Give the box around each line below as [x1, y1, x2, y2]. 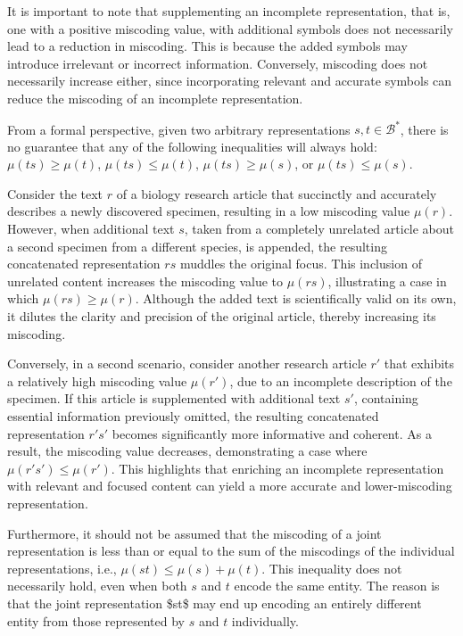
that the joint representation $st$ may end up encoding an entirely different [7, 593, 422, 612]
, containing [353, 389, 418, 408]
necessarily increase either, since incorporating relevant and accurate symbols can [7, 71, 452, 90]
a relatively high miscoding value [7, 371, 187, 390]
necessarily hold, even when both [7, 576, 187, 595]
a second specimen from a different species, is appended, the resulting [7, 236, 387, 255]
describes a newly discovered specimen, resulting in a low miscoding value [7, 202, 410, 220]
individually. [231, 611, 299, 630]
